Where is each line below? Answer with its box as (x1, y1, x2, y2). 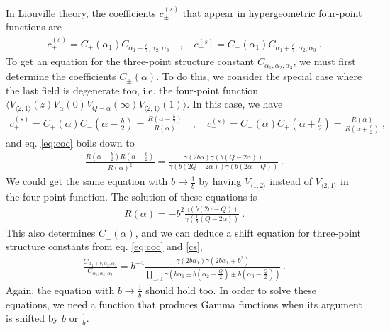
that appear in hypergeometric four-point (182, 5, 362, 20)
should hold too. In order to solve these (145, 282, 316, 297)
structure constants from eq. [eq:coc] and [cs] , (6, 239, 203, 254)
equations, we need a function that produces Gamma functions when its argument (6, 296, 362, 311)
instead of (269, 174, 312, 189)
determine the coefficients (6, 69, 116, 84)
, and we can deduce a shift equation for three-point (135, 225, 362, 240)
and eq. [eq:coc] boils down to (6, 135, 135, 150)
